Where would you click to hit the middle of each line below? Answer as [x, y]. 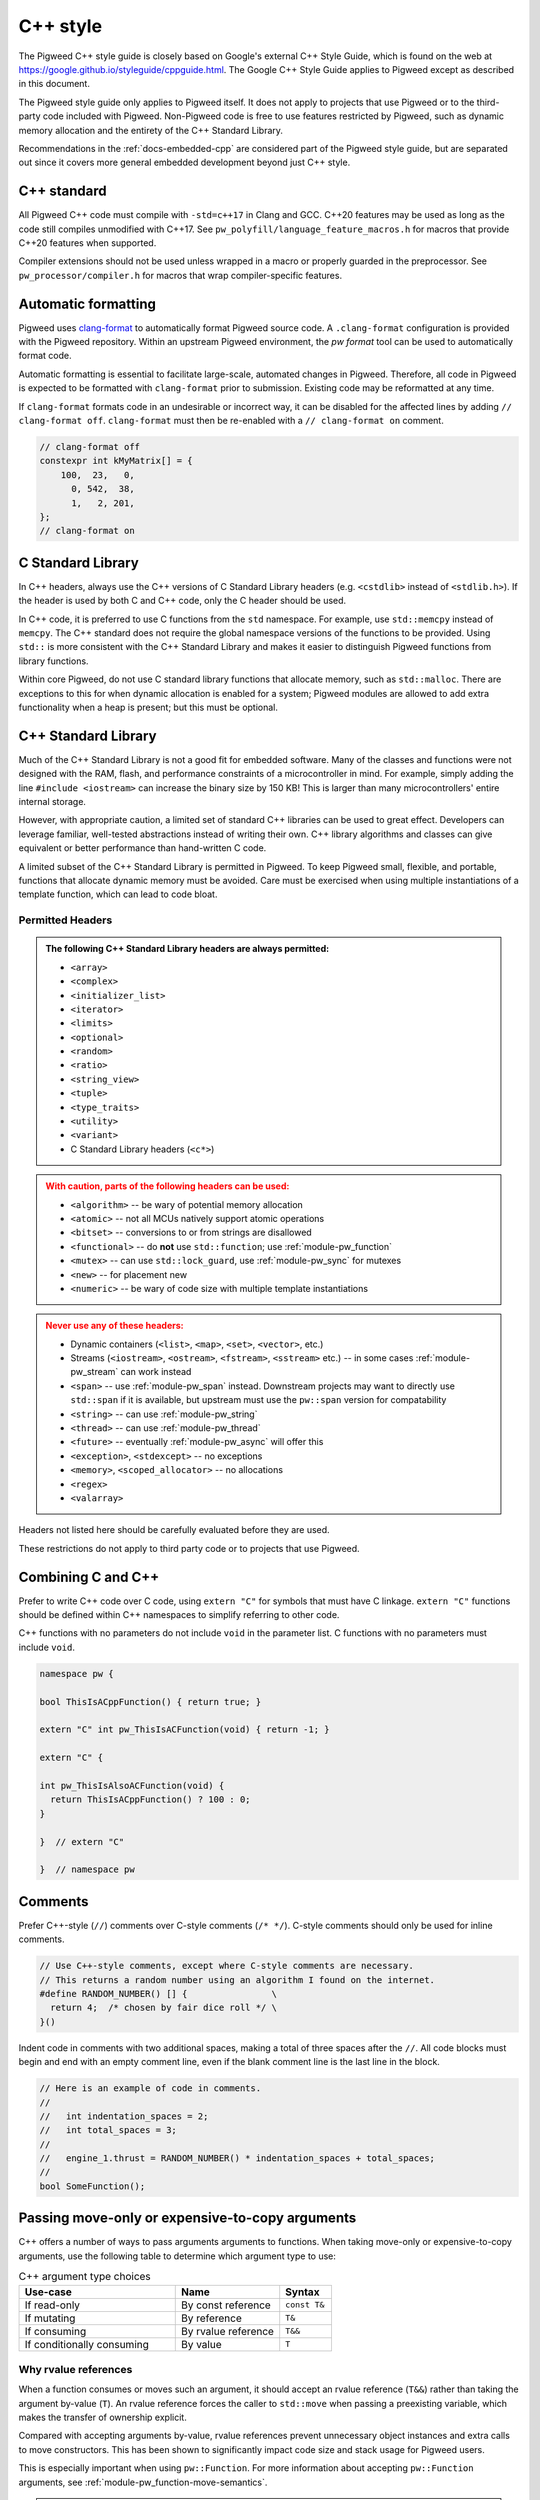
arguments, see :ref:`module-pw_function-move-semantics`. [143, 2482]
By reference [211, 2318]
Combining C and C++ [89, 1576]
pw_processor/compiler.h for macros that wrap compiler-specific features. [180, 275]
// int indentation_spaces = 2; [124, 2116]
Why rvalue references [75, 2369]
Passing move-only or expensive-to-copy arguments [187, 2218]
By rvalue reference [227, 2331]
